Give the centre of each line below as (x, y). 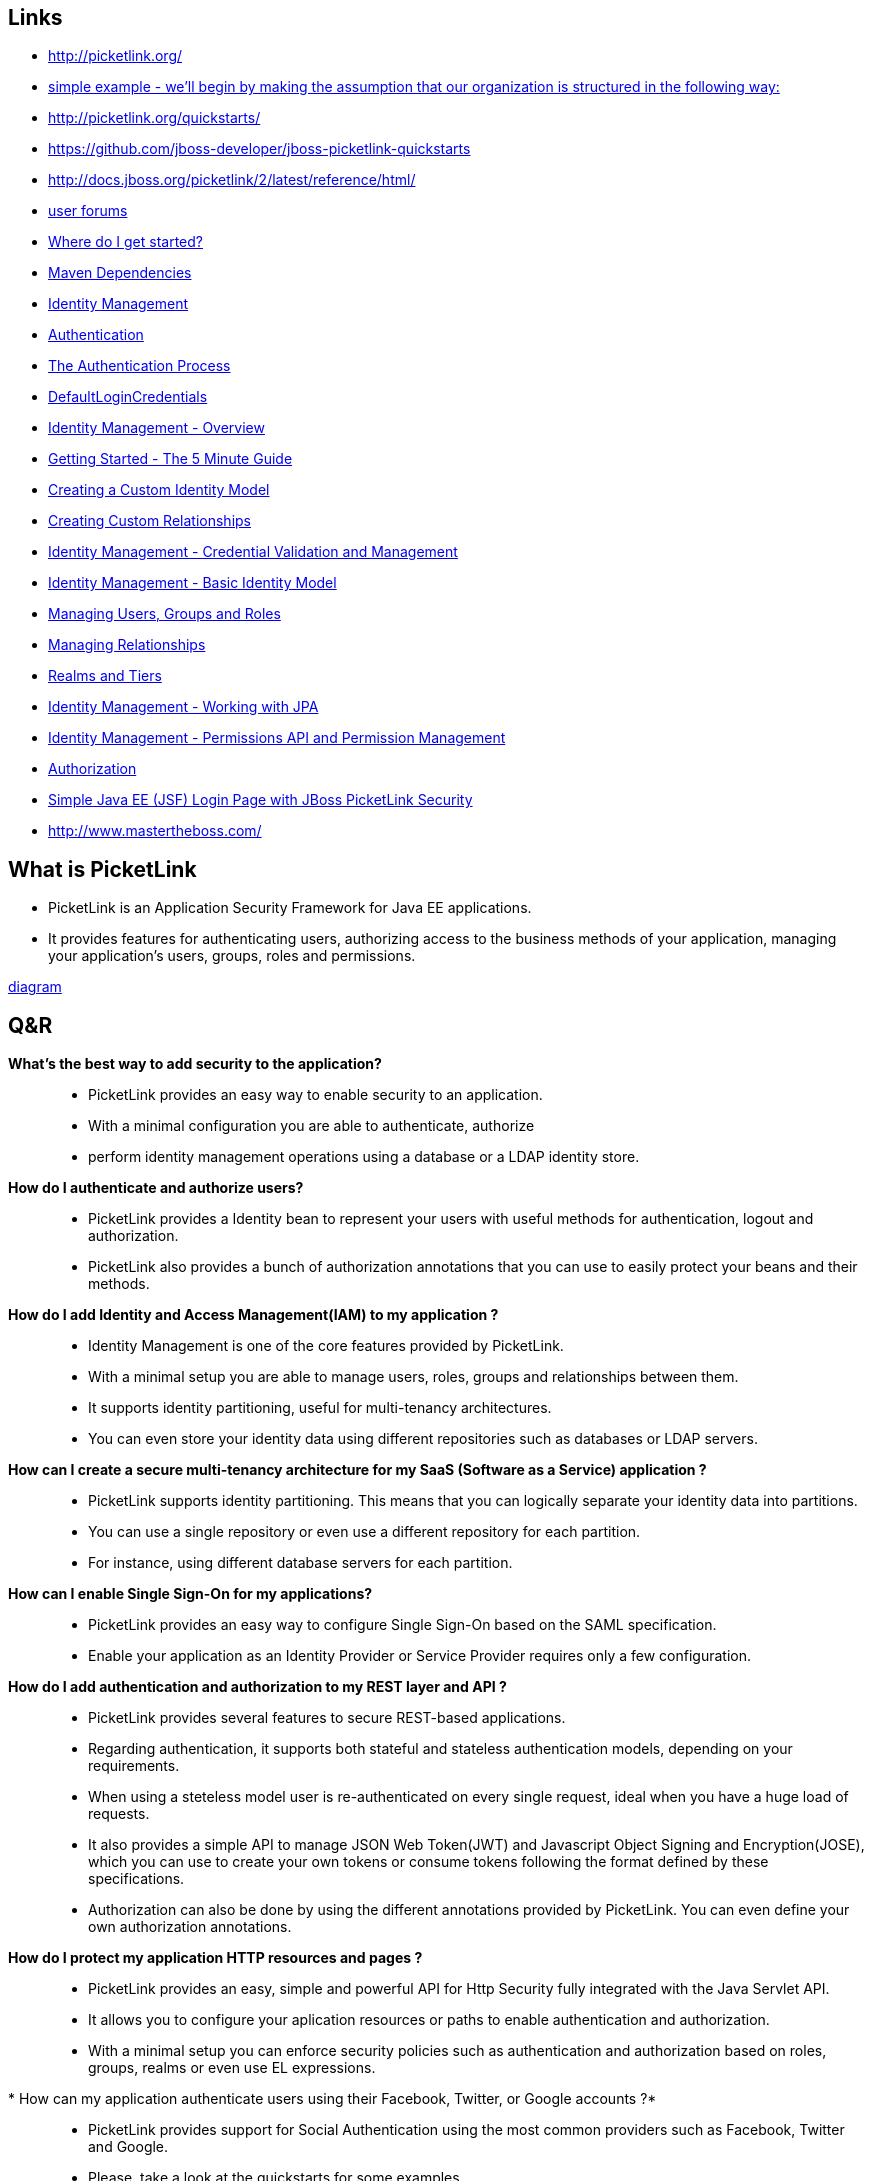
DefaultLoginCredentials (128, 397)
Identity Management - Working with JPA (183, 707)
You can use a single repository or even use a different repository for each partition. (364, 1532)
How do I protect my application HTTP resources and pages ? (215, 1958)
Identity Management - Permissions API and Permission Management (277, 738)
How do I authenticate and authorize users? (156, 1188)
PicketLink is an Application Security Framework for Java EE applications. (290, 908)
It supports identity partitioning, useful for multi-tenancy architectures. (320, 1408)
